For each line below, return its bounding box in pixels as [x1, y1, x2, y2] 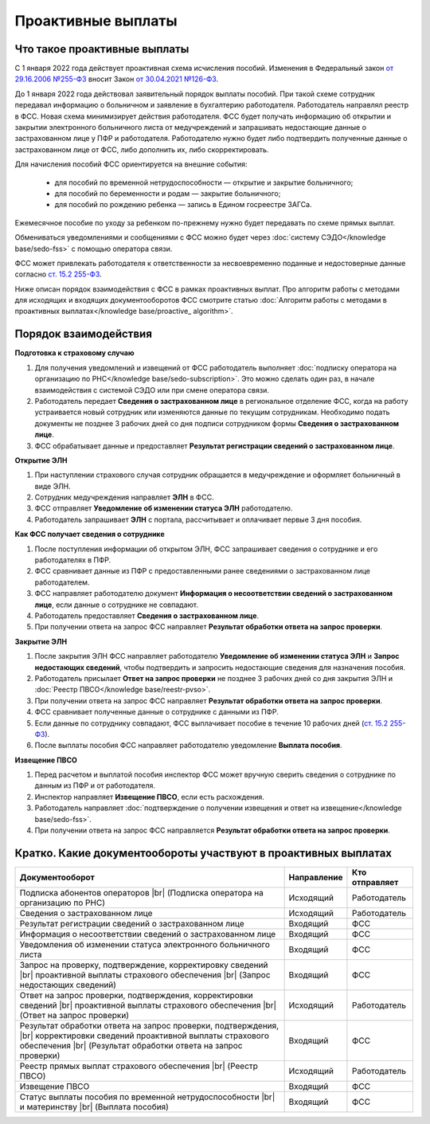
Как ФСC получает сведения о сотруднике [14, 530, 165, 539]
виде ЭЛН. [34, 481, 71, 491]
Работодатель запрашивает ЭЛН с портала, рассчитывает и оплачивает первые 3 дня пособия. [34, 515, 362, 524]
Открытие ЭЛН [14, 455, 68, 465]
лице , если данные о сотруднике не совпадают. [34, 600, 199, 609]
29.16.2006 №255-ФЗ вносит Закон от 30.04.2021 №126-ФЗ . [14, 74, 219, 84]
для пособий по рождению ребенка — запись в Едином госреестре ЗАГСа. [54, 200, 312, 210]
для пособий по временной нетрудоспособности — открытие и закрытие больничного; [54, 178, 354, 187]
